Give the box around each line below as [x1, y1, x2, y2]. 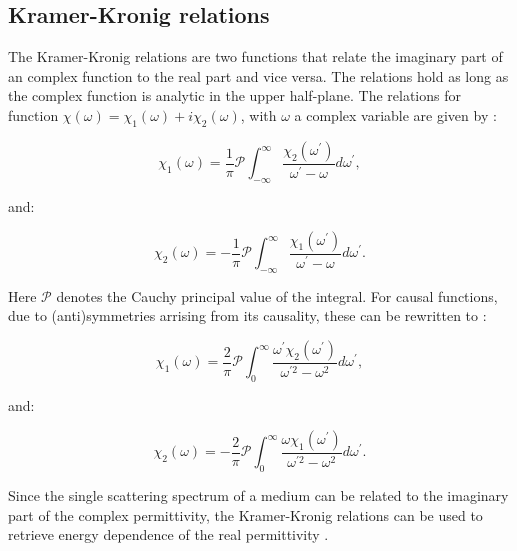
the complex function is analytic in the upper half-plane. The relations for [8, 85, 461, 106]
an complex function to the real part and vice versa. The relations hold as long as [8, 65, 509, 86]
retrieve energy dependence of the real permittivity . [8, 524, 329, 545]
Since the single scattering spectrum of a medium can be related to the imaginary [8, 485, 509, 506]
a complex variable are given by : [294, 104, 497, 125]
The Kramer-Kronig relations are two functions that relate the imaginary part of [8, 46, 503, 67]
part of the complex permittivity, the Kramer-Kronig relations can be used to [8, 504, 483, 525]
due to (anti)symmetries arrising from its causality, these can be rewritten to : [8, 305, 487, 326]
